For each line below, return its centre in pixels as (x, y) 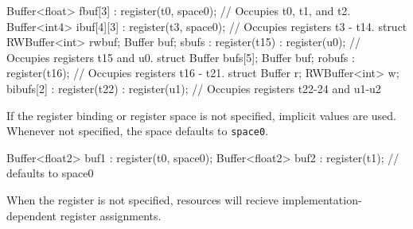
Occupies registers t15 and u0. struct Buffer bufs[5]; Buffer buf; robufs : (181, 57)
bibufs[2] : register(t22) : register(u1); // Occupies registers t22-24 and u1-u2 (194, 88)
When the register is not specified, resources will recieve (142, 200)
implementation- (322, 200)
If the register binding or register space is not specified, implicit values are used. (201, 115)
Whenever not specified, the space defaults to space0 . (138, 131)
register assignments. (111, 215)
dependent (32, 215)
